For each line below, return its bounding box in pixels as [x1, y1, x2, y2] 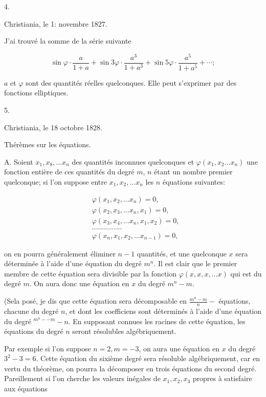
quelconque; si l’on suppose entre [4, 176, 107, 187]
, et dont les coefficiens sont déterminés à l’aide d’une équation [65, 305, 262, 316]
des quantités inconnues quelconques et [72, 156, 194, 167]
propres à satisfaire [192, 373, 252, 384]
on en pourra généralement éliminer [4, 248, 116, 259]
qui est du [230, 268, 262, 279]
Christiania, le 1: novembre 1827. [4, 18, 107, 29]
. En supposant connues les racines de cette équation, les [68, 315, 246, 326]
